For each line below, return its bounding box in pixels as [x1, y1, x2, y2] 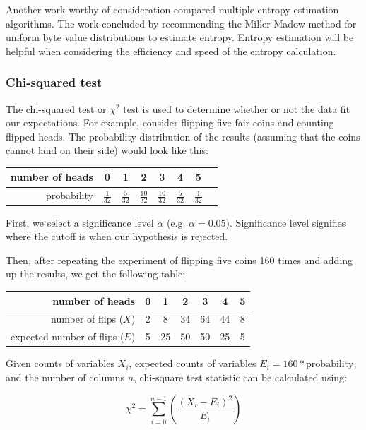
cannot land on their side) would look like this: [6, 143, 208, 157]
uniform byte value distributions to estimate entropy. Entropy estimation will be [6, 30, 354, 44]
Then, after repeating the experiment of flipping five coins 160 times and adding [6, 252, 353, 267]
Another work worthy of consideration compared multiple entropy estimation [6, 2, 339, 16]
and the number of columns [6, 369, 125, 384]
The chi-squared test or [6, 101, 107, 116]
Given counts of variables [6, 356, 114, 371]
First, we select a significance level [6, 215, 154, 229]
